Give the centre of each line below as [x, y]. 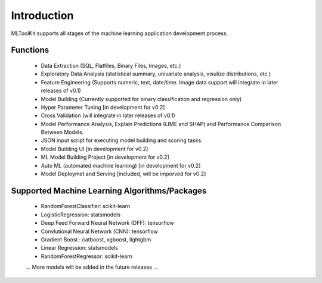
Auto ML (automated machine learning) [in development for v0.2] [121, 165]
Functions [30, 50]
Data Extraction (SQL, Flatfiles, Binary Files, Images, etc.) [111, 65]
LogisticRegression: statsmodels [81, 215]
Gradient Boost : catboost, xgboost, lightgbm [96, 240]
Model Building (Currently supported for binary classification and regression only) [141, 99]
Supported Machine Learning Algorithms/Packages [109, 191]
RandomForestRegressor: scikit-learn [86, 256]
